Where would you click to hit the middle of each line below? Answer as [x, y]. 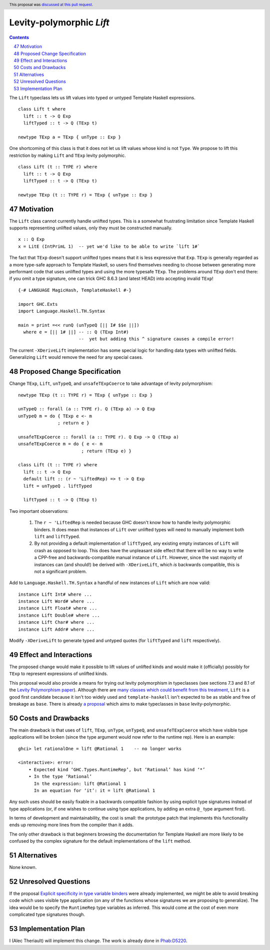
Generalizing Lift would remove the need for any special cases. [76, 357]
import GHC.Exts [38, 304]
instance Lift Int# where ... [55, 594]
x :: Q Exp [31, 239]
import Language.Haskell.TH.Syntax [62, 311]
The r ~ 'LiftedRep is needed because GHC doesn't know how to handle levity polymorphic [132, 523]
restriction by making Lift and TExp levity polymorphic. [67, 155]
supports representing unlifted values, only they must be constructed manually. [91, 228]
